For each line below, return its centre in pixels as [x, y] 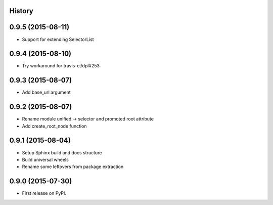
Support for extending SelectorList [58, 39]
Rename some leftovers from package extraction [73, 167]
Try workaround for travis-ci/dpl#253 [61, 66]
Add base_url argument [46, 92]
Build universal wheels [45, 159]
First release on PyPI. [44, 193]
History [21, 11]
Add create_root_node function [54, 126]
